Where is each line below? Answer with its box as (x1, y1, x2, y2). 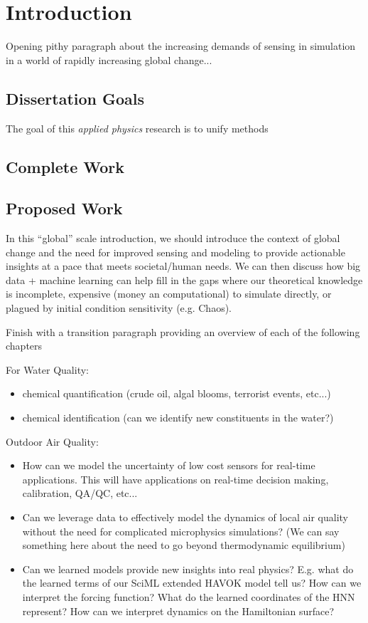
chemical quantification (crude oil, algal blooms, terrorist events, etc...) (22, 386, 331, 401)
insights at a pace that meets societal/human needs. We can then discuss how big (6, 258, 361, 273)
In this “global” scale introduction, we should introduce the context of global (6, 231, 340, 246)
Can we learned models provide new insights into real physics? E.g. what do (22, 561, 354, 576)
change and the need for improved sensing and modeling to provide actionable (6, 244, 345, 259)
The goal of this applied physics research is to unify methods (6, 120, 269, 135)
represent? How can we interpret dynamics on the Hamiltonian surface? (22, 603, 335, 618)
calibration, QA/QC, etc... (22, 486, 138, 501)
